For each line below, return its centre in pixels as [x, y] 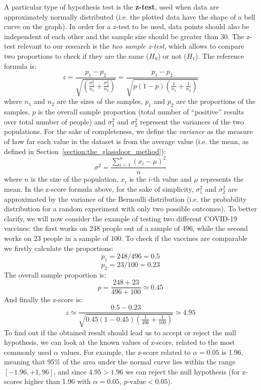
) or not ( [172, 55]
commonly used [28, 352]
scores [13, 381]
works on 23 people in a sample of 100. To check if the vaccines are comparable [126, 238]
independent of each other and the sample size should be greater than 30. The [124, 36]
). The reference [220, 55]
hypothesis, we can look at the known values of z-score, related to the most [120, 342]
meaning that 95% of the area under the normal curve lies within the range [120, 362]
